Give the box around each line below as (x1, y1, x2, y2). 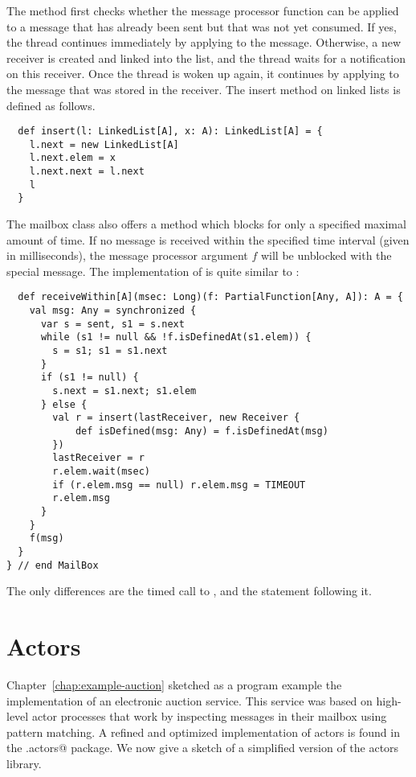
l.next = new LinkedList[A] (29, 138, 179, 150)
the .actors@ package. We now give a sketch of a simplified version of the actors (6, 739, 399, 756)
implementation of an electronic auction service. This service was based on (6, 692, 373, 709)
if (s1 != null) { (40, 372, 139, 384)
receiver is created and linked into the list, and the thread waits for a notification (6, 49, 406, 66)
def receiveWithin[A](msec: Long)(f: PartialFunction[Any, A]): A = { (18, 291, 403, 303)
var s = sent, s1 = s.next (40, 318, 185, 330)
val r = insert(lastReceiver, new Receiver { (52, 412, 300, 424)
